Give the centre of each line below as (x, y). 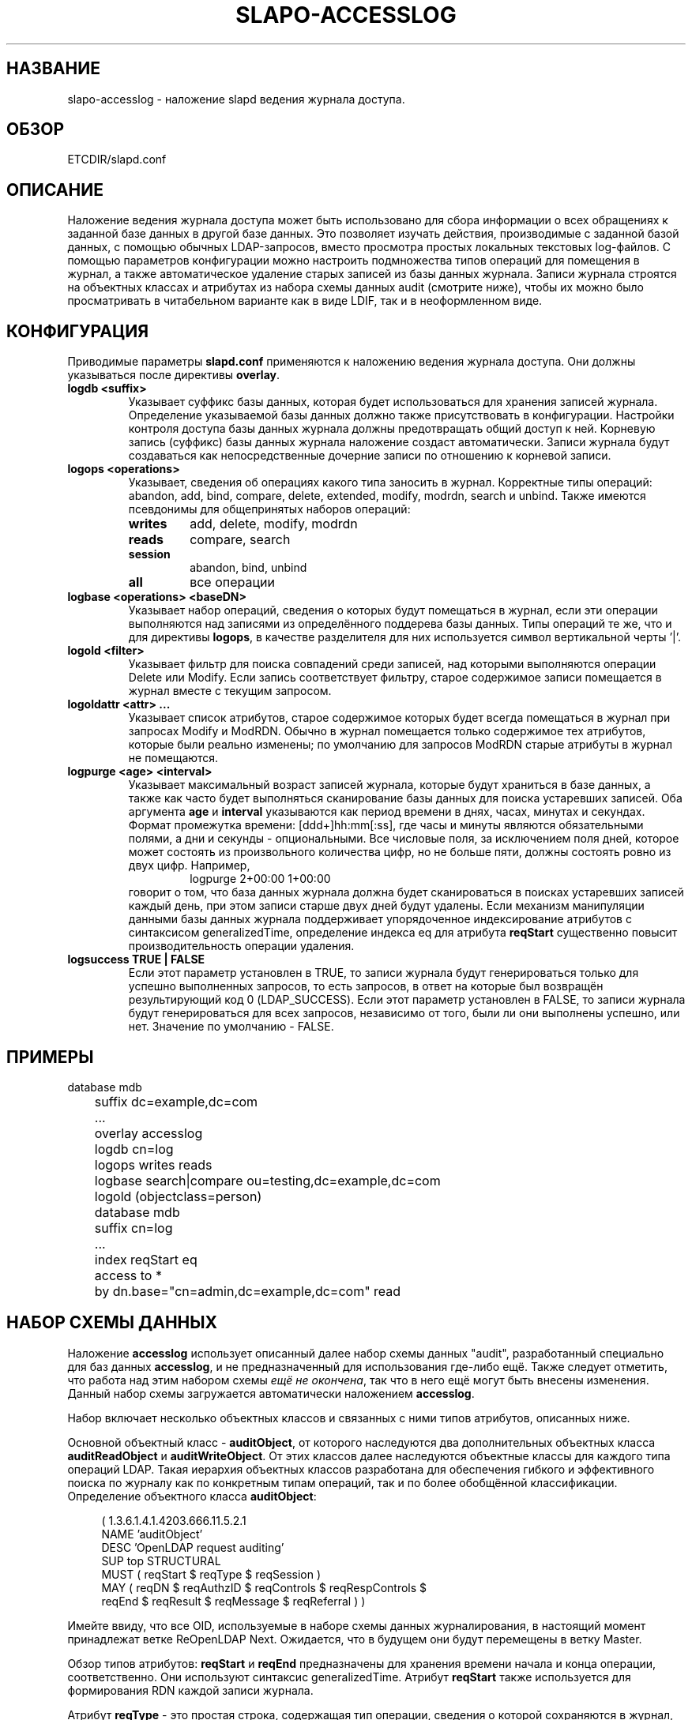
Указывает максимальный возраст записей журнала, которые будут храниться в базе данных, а (389, 785)
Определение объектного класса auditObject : (192, 1496)
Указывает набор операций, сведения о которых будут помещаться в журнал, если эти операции (393, 610)
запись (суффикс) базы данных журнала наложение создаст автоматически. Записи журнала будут (399, 442)
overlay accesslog (149, 1133)
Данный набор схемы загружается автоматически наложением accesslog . (271, 1393)
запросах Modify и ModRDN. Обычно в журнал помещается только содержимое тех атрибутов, (387, 731)
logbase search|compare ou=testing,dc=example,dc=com (267, 1180)
